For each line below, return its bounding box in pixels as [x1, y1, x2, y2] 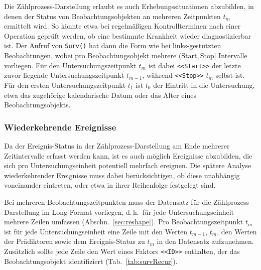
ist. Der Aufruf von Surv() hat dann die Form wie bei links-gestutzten [4, 40, 221, 51]
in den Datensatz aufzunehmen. [157, 236, 254, 246]
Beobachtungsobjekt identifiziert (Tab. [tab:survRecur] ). [4, 255, 178, 266]
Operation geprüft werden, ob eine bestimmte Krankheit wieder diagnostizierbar [4, 30, 251, 41]
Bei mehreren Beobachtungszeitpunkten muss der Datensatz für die [4, 196, 211, 207]
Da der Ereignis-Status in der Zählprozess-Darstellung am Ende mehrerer [4, 140, 230, 151]
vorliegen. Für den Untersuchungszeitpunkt [4, 60, 137, 70]
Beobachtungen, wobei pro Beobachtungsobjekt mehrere [4, 50, 177, 61]
